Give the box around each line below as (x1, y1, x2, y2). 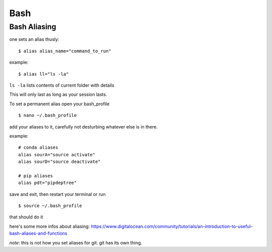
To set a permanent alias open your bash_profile (9, 101, 110, 107)
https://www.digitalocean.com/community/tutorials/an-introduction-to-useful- (91, 223, 253, 229)
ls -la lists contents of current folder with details (9, 82, 114, 88)
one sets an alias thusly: (9, 36, 59, 42)
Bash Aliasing (9, 22, 56, 31)
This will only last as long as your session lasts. (9, 91, 107, 98)
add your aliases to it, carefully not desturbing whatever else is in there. (9, 123, 158, 130)
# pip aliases (18, 173, 53, 178)
